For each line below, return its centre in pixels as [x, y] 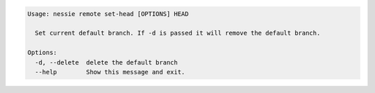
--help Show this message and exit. [110, 72]
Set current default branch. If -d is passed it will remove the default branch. [178, 33]
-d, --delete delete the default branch [107, 62]
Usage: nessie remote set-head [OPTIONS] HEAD [108, 14]
